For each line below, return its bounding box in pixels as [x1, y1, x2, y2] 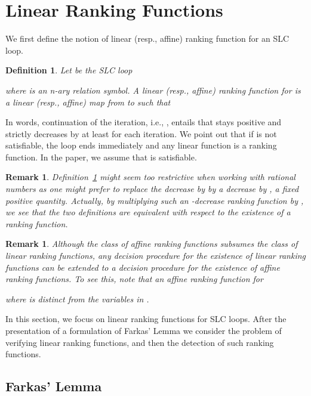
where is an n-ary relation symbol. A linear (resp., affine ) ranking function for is [5, 83, 301, 96]
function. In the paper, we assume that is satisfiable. [5, 150, 197, 163]
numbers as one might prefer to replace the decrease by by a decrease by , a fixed [5, 182, 299, 195]
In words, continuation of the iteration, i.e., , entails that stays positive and [5, 116, 282, 128]
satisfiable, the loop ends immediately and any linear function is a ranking [5, 139, 277, 151]
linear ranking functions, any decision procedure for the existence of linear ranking [5, 249, 306, 262]
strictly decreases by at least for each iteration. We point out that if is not [5, 127, 277, 140]
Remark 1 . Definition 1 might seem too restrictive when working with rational [5, 171, 295, 183]
